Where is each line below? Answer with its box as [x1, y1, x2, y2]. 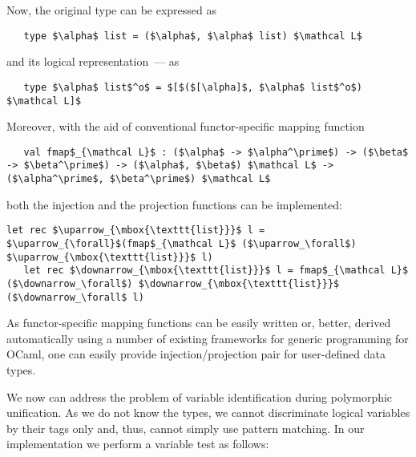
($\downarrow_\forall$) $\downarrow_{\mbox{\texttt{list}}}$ [6, 277, 340, 289]
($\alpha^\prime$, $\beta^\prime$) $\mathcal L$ [6, 173, 271, 185]
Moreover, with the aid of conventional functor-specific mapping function [6, 118, 365, 135]
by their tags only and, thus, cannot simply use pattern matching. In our [6, 419, 365, 436]
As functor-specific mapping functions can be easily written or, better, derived [6, 314, 391, 331]
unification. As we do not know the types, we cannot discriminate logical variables [6, 404, 410, 421]
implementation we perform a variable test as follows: [6, 435, 269, 452]
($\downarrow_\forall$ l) [6, 291, 144, 303]
